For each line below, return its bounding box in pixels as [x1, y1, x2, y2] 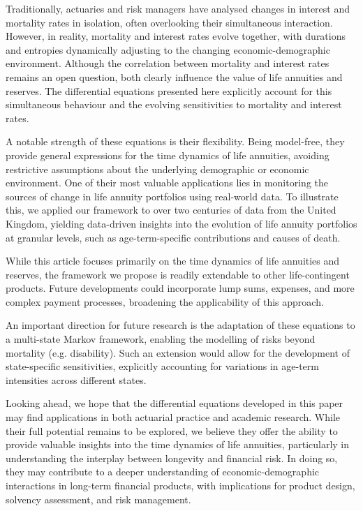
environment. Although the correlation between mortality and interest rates [6, 56, 329, 71]
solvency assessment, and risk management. [6, 491, 191, 506]
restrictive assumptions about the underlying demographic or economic [6, 161, 309, 176]
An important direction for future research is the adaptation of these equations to [6, 318, 355, 332]
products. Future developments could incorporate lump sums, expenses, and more [6, 281, 355, 295]
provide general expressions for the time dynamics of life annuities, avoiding [6, 147, 329, 162]
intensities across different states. [6, 372, 147, 387]
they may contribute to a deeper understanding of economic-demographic [6, 464, 320, 479]
